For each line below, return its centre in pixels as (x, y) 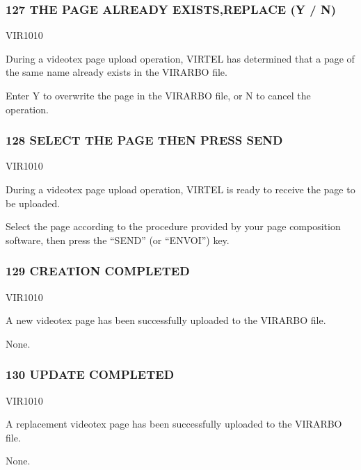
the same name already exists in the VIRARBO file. (117, 72)
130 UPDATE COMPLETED (90, 374)
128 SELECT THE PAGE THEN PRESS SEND (144, 140)
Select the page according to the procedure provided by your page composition (173, 226)
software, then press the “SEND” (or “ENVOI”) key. (118, 240)
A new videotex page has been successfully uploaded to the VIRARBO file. (166, 320)
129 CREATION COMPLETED (98, 271)
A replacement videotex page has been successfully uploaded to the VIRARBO (174, 424)
